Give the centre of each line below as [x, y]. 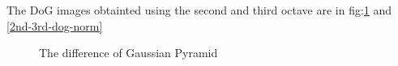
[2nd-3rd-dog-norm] [55, 25]
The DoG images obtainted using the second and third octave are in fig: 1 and [199, 10]
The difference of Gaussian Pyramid [128, 53]
